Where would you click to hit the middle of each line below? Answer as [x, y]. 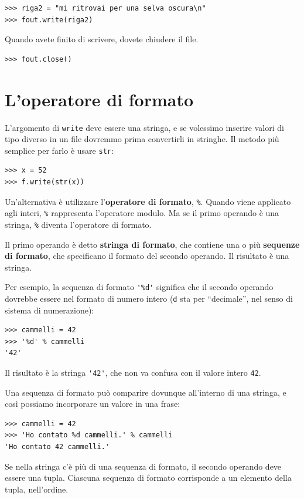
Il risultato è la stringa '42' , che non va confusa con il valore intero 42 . [133, 372]
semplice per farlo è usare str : [59, 150]
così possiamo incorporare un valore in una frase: [93, 404]
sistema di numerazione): [49, 310]
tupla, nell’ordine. [37, 489]
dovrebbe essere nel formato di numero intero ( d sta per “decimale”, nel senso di [149, 298]
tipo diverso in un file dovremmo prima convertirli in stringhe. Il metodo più [142, 139]
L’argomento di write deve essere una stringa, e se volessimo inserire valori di [144, 127]
